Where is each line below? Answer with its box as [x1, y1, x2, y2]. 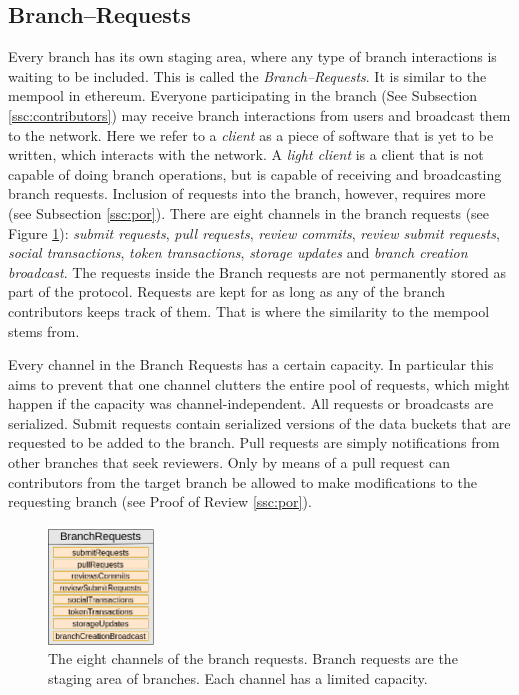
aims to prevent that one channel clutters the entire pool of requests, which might [8, 373, 510, 394]
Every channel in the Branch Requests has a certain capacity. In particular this [8, 354, 494, 375]
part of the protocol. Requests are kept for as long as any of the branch [8, 281, 446, 302]
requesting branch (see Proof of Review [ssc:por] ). [8, 491, 312, 512]
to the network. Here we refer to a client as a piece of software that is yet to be [8, 124, 494, 145]
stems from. [8, 320, 80, 341]
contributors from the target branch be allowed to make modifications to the [8, 471, 477, 492]
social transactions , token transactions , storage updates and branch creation [8, 242, 468, 263]
